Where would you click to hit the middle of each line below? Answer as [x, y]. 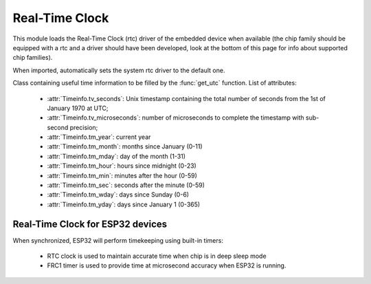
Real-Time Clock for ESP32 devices [90, 224]
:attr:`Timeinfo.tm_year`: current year [99, 137]
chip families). [33, 58]
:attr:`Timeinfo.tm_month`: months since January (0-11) [125, 146]
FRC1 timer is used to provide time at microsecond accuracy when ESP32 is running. [167, 265]
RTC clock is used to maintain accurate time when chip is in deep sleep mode [157, 256]
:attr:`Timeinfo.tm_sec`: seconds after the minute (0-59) [126, 185]
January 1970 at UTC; [78, 108]
